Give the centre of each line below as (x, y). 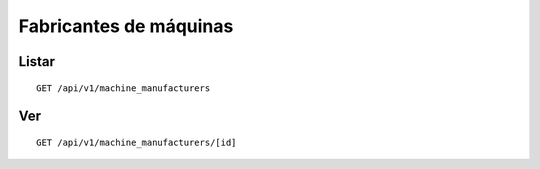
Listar (36, 61)
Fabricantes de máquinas (126, 26)
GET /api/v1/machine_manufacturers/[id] (136, 142)
